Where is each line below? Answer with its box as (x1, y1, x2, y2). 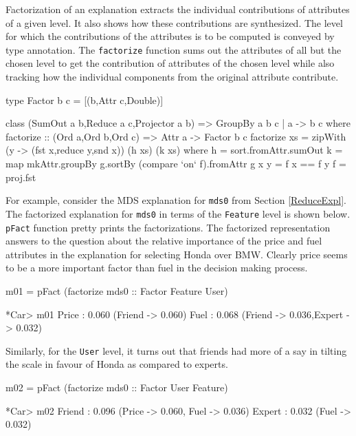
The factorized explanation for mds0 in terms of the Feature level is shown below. (5, 206, 351, 220)
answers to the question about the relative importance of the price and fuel (5, 233, 322, 248)
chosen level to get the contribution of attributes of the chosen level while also (5, 56, 335, 70)
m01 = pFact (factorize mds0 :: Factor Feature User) (5, 283, 228, 298)
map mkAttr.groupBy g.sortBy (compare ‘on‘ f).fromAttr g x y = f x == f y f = (5, 156, 346, 170)
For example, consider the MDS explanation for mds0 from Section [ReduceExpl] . (5, 193, 346, 207)
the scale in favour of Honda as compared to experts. (5, 357, 228, 371)
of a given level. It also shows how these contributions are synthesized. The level (5, 15, 343, 30)
